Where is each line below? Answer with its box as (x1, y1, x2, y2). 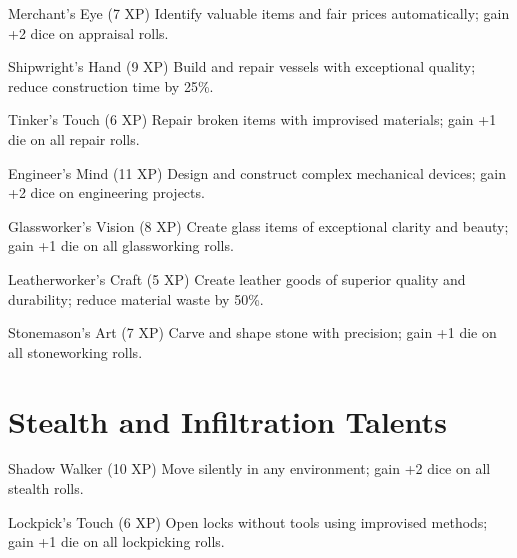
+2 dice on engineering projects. (8, 182, 205, 203)
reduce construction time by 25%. (8, 75, 214, 96)
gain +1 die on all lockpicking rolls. (8, 531, 225, 552)
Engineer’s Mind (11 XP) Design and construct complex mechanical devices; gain (8, 162, 506, 183)
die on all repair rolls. (8, 128, 140, 149)
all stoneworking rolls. (8, 341, 143, 362)
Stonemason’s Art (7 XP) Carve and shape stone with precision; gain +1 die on (8, 322, 497, 343)
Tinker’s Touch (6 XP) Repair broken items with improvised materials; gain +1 (8, 109, 497, 130)
